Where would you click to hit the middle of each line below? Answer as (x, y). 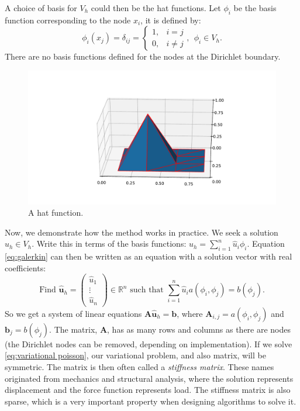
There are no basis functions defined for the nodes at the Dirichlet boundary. (143, 56)
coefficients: (25, 267)
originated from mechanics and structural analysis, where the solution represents (149, 378)
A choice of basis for (41, 8)
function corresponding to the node (68, 20)
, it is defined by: (171, 20)
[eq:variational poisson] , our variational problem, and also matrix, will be (135, 355)
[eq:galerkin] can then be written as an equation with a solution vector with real (149, 256)
